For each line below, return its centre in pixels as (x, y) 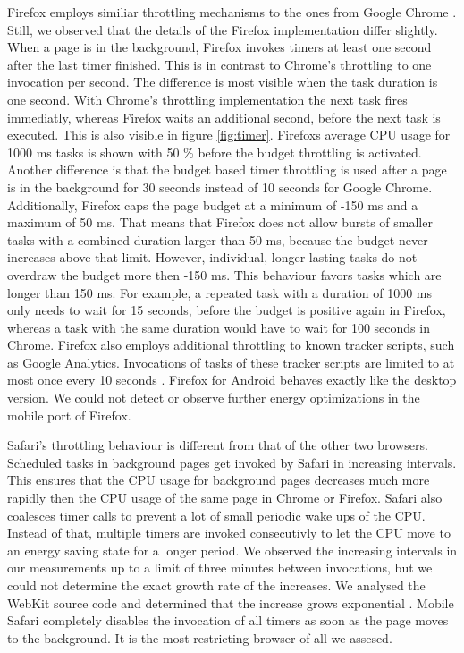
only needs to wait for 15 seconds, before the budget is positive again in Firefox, (227, 310)
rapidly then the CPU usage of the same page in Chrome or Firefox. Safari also (225, 498)
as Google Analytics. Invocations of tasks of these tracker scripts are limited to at (231, 362)
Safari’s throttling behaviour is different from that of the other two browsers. (218, 445)
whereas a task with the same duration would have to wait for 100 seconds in (219, 327)
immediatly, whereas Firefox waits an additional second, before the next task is (224, 117)
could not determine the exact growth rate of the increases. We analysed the (216, 585)
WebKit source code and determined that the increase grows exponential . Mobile (231, 602)
